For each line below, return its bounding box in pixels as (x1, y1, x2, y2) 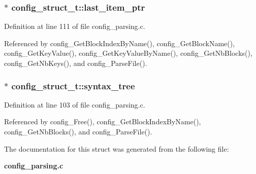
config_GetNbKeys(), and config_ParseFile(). (4, 58, 147, 68)
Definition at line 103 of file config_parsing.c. (4, 99, 145, 110)
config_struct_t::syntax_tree (11, 79, 135, 92)
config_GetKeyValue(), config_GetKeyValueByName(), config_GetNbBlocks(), (4, 48, 252, 58)
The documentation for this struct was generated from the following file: (4, 143, 229, 154)
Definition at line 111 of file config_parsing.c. (4, 21, 145, 31)
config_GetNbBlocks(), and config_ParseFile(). (4, 126, 152, 136)
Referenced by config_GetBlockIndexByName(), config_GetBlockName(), (4, 38, 235, 48)
